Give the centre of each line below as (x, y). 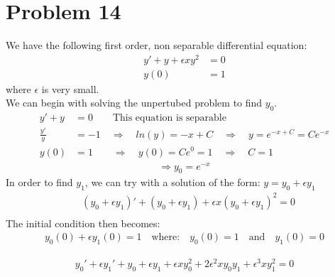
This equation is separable (169, 118)
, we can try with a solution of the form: (172, 182)
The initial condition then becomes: (83, 223)
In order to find (39, 182)
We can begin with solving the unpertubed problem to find (134, 103)
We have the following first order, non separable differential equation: (156, 45)
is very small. (70, 88)
